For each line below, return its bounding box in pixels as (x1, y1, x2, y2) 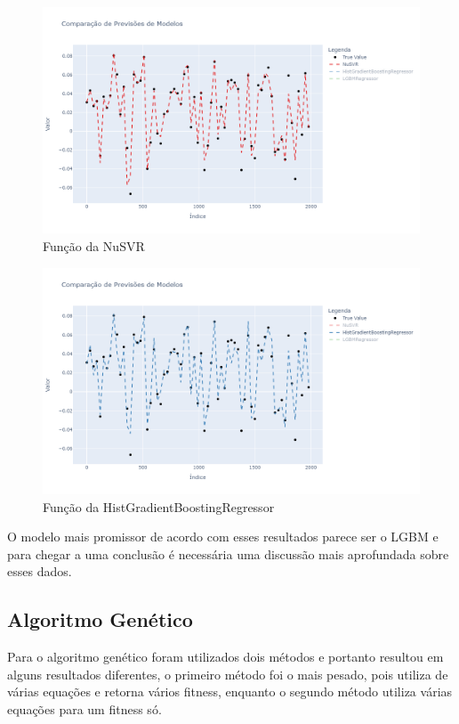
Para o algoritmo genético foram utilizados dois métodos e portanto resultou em (7, 647, 444, 666)
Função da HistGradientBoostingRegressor (43, 497, 275, 516)
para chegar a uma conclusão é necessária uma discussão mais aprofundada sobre (7, 544, 449, 563)
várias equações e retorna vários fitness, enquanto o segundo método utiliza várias (7, 682, 453, 701)
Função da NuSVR (43, 236, 145, 255)
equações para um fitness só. (7, 699, 162, 718)
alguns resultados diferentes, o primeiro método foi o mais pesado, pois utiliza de (7, 664, 448, 683)
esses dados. (7, 562, 72, 581)
